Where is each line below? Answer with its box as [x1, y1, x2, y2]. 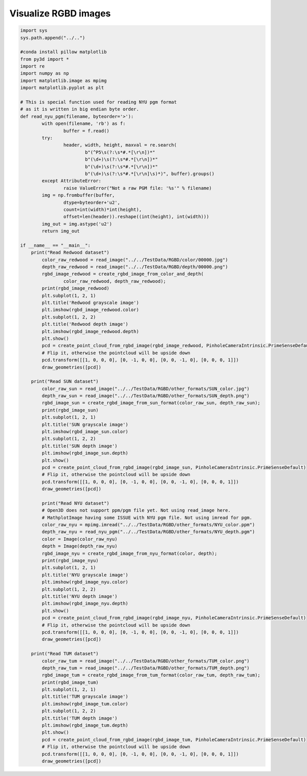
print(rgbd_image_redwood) [41, 286, 109, 291]
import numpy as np [20, 71, 69, 76]
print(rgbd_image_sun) [41, 407, 99, 413]
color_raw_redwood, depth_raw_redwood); [63, 278, 166, 284]
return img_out [41, 228, 80, 234]
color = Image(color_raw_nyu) [41, 536, 118, 542]
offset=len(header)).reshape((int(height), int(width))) [63, 214, 209, 220]
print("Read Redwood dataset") [31, 250, 109, 255]
